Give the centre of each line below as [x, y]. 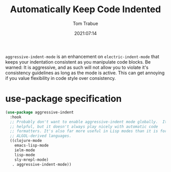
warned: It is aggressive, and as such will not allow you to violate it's [77, 67]
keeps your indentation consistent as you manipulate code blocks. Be [78, 62]
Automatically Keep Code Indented [85, 9]
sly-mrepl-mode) [32, 160]
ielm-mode [25, 150]
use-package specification [64, 99]
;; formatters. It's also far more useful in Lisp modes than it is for [89, 131]
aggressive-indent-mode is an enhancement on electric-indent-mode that [82, 56]
